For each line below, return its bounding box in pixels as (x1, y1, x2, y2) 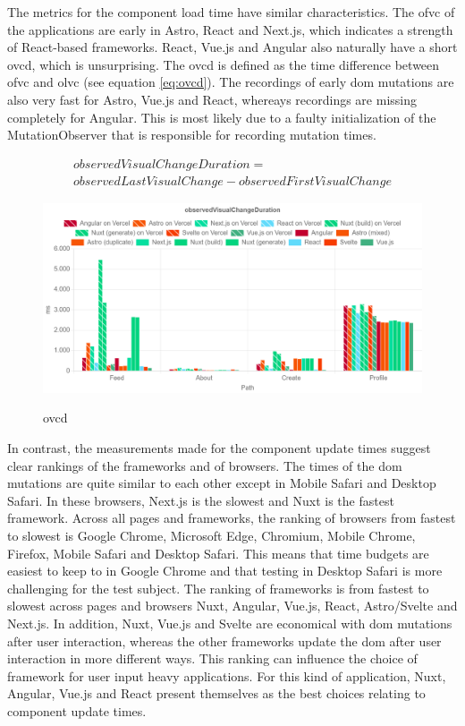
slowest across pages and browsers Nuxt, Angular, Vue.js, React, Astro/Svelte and (7, 596, 458, 615)
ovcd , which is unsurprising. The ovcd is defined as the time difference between (7, 55, 440, 73)
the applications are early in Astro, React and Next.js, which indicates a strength (7, 20, 453, 38)
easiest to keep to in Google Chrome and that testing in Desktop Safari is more (7, 561, 443, 580)
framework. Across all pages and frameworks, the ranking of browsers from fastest (7, 508, 456, 527)
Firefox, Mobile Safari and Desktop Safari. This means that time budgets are (7, 543, 429, 562)
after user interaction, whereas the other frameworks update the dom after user (7, 631, 442, 650)
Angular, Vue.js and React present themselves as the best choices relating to (7, 684, 426, 703)
